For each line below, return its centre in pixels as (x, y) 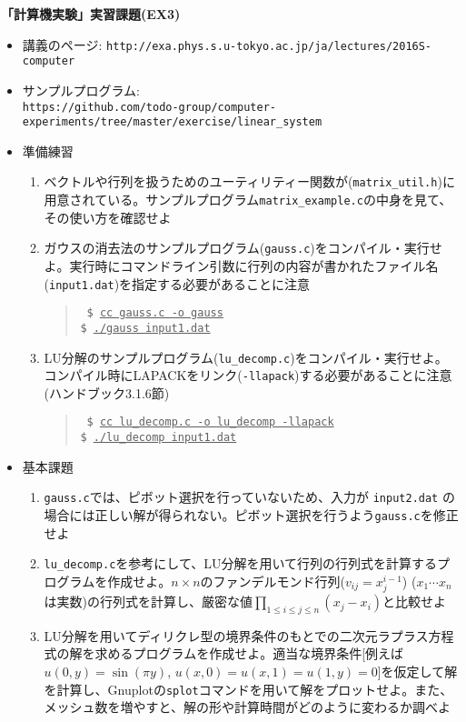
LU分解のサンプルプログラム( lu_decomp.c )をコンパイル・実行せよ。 (246, 357)
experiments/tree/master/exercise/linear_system (172, 122)
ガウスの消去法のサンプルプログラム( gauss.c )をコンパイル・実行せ (243, 248)
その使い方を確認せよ (108, 217)
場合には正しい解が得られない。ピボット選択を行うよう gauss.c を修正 (251, 515)
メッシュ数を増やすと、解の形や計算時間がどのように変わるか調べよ (248, 707)
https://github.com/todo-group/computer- (149, 107)
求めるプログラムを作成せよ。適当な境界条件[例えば (249, 653)
